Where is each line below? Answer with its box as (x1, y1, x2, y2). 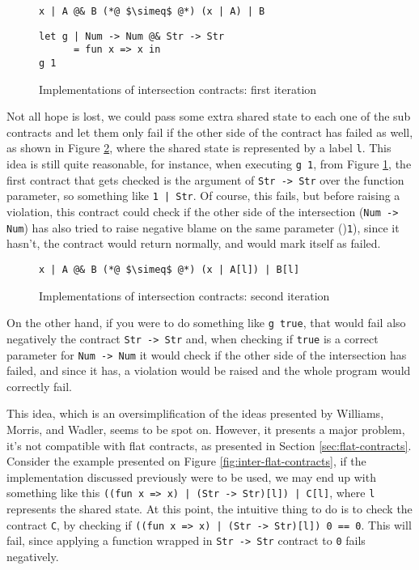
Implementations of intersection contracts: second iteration (39, 287, 330, 304)
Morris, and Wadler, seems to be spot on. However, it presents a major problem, (6, 420, 405, 437)
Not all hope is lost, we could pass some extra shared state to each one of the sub (6, 108, 411, 125)
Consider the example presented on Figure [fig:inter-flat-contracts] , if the (6, 453, 366, 470)
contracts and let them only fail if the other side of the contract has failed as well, (6, 123, 413, 140)
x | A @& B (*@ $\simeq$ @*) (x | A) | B (39, 6, 265, 17)
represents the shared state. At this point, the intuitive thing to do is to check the (6, 500, 413, 517)
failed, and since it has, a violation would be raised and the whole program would (6, 362, 411, 379)
